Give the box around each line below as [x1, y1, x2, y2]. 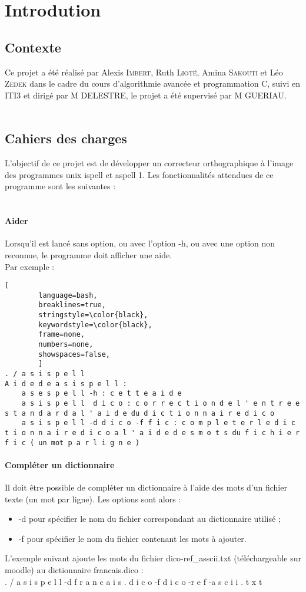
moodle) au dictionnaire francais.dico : [5, 564, 144, 576]
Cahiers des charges [5, 129, 127, 147]
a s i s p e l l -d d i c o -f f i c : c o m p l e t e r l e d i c [21, 419, 295, 427]
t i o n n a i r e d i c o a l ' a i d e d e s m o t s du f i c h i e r [5, 428, 300, 437]
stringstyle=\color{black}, [38, 311, 148, 320]
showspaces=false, [38, 350, 110, 359]
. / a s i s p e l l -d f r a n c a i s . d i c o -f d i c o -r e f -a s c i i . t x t [5, 575, 262, 587]
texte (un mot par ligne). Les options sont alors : [5, 492, 181, 505]
